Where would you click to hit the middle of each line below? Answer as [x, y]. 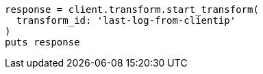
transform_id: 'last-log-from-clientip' [126, 20]
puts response [42, 42]
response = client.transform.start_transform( [132, 10]
